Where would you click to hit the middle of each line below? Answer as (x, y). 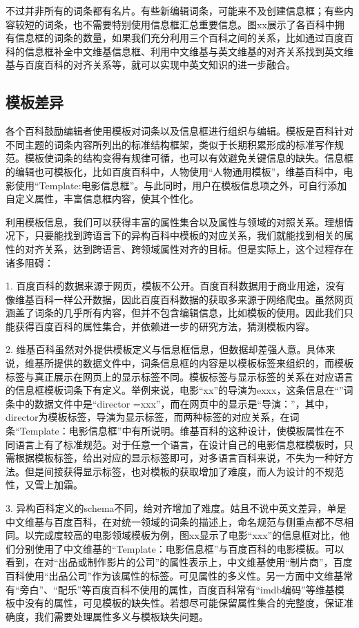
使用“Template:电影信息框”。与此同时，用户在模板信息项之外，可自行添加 (181, 185)
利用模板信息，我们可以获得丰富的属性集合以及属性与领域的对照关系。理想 (175, 221)
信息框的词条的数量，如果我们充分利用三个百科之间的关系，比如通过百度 (179, 38)
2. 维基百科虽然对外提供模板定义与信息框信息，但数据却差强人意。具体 (166, 349)
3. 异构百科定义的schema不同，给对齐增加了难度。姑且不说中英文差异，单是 (176, 508)
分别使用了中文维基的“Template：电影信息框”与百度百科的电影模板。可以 (179, 548)
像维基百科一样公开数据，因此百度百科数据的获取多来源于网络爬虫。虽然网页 (179, 299)
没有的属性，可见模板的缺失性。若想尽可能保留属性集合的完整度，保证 (184, 603)
